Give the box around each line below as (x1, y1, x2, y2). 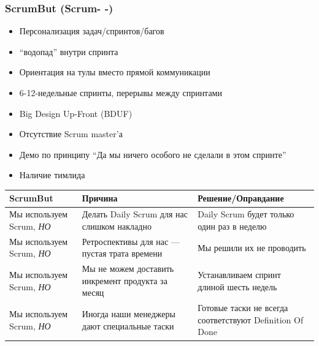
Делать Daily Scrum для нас (82, 208, 188, 220)
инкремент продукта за (82, 274, 167, 287)
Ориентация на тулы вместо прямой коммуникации (19, 66, 210, 78)
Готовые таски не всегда (198, 301, 288, 314)
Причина (82, 192, 118, 205)
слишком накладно (82, 219, 152, 232)
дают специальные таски (82, 319, 174, 332)
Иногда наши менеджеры (82, 307, 175, 320)
